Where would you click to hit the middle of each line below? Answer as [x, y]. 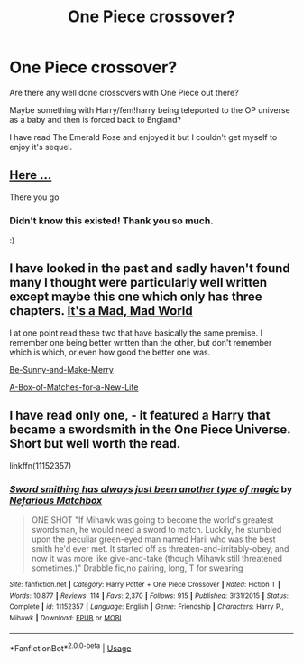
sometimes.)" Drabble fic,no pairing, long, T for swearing [137, 568]
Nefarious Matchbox [55, 500]
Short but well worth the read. [95, 444]
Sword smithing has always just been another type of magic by [151, 488]
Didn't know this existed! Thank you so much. [111, 221]
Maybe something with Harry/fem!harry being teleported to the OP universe [150, 109]
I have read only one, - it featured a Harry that [140, 416]
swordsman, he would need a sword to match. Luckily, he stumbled [156, 529]
